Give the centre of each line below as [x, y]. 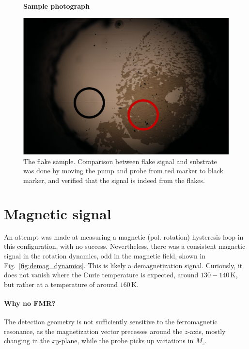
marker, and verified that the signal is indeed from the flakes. [114, 180]
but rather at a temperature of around [61, 284]
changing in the [27, 341]
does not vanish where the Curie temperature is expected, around [101, 275]
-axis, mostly [207, 331]
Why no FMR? [30, 303]
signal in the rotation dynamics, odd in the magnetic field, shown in [105, 255]
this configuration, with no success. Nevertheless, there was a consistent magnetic [125, 246]
